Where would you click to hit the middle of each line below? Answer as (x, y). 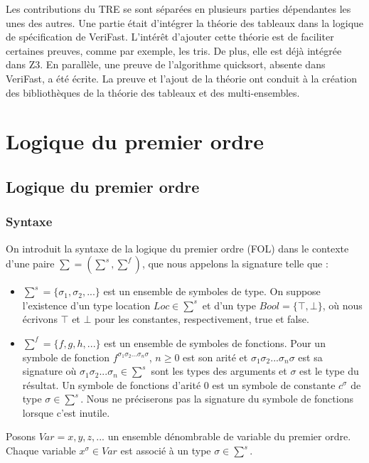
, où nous (342, 305)
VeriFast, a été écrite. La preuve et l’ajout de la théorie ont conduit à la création (182, 78)
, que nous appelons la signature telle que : (235, 264)
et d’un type (229, 305)
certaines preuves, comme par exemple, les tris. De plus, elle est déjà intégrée (174, 50)
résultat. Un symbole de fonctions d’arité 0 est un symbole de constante (179, 384)
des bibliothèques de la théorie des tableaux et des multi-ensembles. (153, 92)
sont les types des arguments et (219, 371)
